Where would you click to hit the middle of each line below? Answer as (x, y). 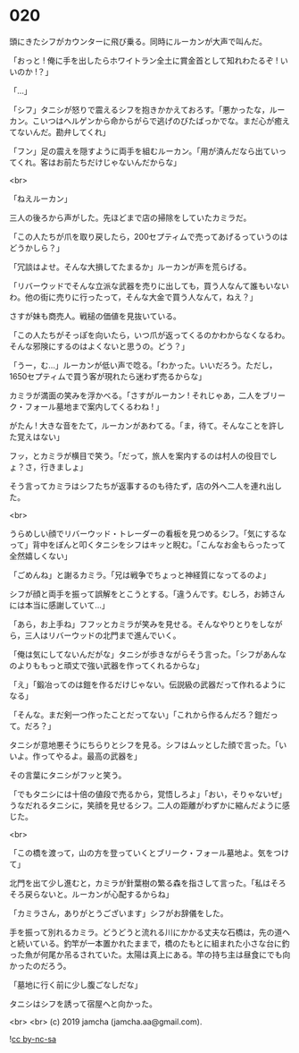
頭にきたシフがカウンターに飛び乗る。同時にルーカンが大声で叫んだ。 (138, 41)
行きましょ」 (63, 467)
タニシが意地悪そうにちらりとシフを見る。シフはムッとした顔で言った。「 (144, 744)
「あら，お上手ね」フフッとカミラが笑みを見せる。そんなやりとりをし (138, 624)
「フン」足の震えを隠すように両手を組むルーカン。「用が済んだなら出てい (144, 151)
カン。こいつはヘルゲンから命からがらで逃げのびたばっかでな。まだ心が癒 (146, 121)
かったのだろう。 (40, 965)
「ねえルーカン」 (41, 199)
